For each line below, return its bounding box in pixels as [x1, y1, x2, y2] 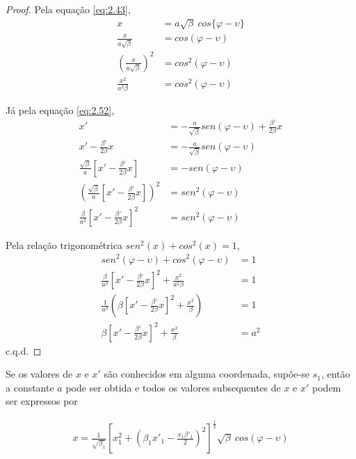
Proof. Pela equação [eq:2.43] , [6, 2, 131, 16]
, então [321, 367, 350, 381]
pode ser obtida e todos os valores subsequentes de [65, 380, 281, 394]
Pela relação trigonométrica [6, 237, 122, 252]
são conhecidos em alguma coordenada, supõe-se [104, 367, 309, 381]
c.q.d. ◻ [6, 343, 42, 357]
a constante [6, 380, 54, 394]
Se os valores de [6, 367, 73, 381]
